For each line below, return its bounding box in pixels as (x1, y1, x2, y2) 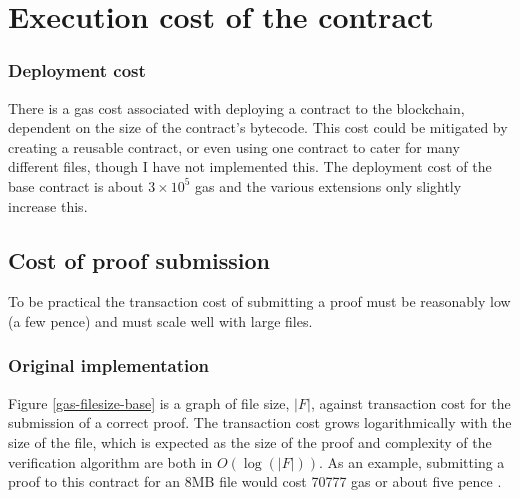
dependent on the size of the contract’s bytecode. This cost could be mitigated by (8, 117, 508, 138)
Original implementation (8, 353, 210, 378)
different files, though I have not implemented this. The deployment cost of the (8, 156, 492, 177)
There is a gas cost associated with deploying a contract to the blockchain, (8, 97, 465, 118)
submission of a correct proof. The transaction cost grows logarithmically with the (8, 412, 512, 433)
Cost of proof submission (8, 244, 271, 275)
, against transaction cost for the (310, 392, 511, 413)
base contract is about (8, 175, 144, 196)
